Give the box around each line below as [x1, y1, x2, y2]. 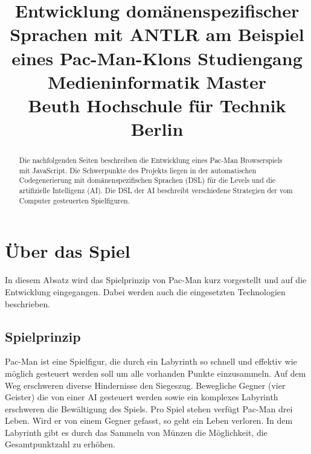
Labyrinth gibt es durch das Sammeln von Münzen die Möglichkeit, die [5, 426, 268, 438]
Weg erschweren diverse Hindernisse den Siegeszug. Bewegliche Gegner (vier [5, 379, 286, 391]
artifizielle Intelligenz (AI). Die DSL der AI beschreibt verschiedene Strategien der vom [19, 185, 293, 196]
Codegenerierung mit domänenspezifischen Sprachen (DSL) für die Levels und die [19, 175, 276, 185]
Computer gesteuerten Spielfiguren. [19, 195, 130, 205]
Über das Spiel [5, 238, 130, 263]
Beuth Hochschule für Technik [28, 92, 286, 117]
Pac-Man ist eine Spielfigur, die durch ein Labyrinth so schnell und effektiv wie [5, 355, 297, 368]
